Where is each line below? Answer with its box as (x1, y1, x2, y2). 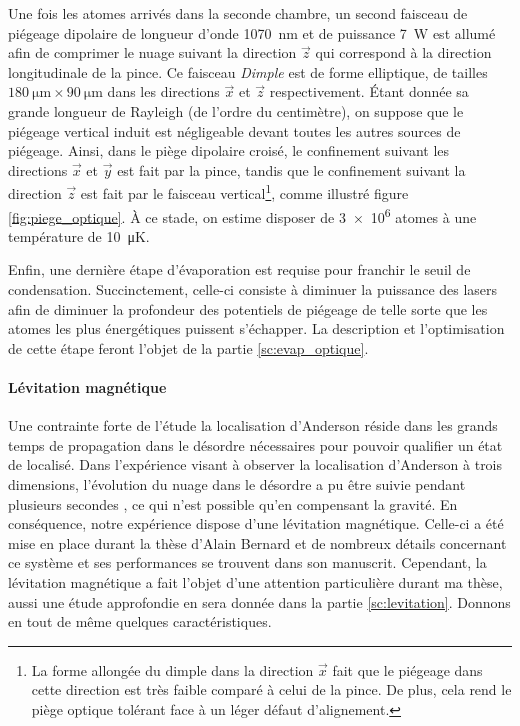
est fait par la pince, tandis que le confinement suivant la (117, 159, 466, 180)
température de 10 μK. (8, 225, 150, 246)
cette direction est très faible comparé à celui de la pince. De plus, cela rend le (31, 679, 512, 700)
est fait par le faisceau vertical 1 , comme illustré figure (80, 180, 409, 203)
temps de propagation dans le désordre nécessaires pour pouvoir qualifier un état (8, 434, 503, 455)
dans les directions (107, 81, 220, 102)
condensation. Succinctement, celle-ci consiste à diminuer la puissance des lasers (8, 279, 498, 300)
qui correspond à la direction (315, 42, 492, 63)
